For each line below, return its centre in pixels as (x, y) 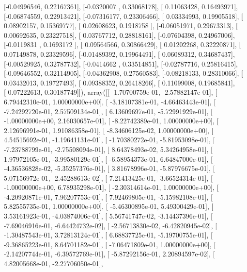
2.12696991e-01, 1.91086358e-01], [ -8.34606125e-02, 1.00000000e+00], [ (109, 130)
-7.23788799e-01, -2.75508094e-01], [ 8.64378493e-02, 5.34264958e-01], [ (108, 149)
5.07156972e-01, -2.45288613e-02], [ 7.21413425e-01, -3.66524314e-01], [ (108, 178)
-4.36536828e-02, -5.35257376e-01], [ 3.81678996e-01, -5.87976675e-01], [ (109, 168)
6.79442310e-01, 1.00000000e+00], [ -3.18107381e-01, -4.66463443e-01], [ (110, 101)
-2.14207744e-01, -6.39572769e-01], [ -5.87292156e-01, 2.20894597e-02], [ (109, 254)
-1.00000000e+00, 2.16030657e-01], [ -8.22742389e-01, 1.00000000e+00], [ (111, 121)
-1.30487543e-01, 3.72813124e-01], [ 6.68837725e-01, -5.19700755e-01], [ (108, 235)
